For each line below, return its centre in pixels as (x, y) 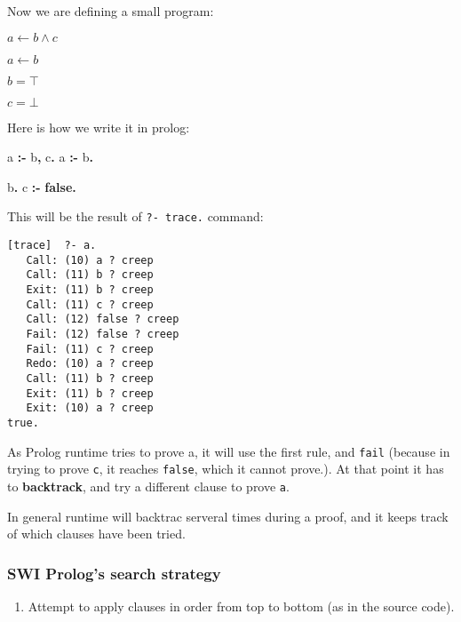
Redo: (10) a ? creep (90, 364)
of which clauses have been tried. (96, 534)
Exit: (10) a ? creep (90, 408)
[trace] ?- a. (52, 246)
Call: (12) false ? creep (103, 319)
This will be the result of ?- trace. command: (135, 216)
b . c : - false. (42, 186)
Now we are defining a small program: (111, 11)
